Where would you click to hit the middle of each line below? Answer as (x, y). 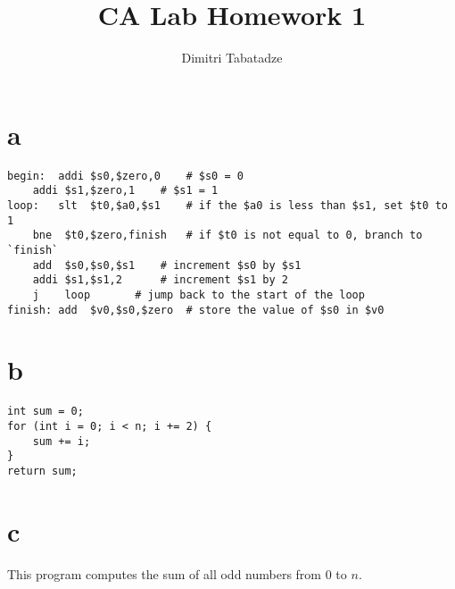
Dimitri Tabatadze (232, 58)
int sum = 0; (45, 412)
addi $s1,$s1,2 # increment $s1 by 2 (160, 280)
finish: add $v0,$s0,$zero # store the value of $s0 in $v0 (196, 310)
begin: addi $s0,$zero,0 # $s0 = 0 (125, 176)
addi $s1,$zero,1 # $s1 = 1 (125, 191)
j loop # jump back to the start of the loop (199, 294)
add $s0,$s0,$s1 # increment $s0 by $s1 (167, 265)
